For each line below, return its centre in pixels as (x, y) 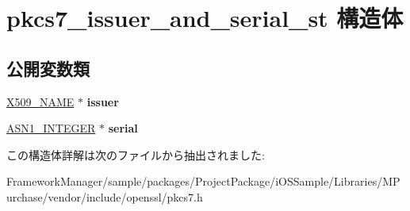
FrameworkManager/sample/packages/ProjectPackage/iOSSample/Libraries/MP (203, 181)
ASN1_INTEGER (51, 128)
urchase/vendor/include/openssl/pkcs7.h (105, 196)
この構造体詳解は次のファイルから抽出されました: (136, 154)
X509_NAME (40, 101)
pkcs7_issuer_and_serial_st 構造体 (205, 18)
